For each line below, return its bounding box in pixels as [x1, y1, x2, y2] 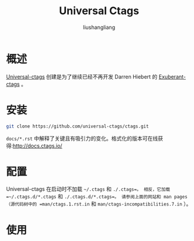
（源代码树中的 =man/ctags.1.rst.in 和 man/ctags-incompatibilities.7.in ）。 [6, 200, 192, 207]
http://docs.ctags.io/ [12, 142, 63, 149]
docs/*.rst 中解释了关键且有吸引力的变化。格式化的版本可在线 [6, 135, 158, 142]
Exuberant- [159, 73, 186, 80]
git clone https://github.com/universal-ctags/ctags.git [6, 123, 149, 129]
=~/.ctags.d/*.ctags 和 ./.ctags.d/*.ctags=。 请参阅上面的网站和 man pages [6, 193, 188, 200]
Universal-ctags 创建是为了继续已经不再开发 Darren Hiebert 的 [6, 73, 158, 80]
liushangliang [83, 24, 116, 31]
